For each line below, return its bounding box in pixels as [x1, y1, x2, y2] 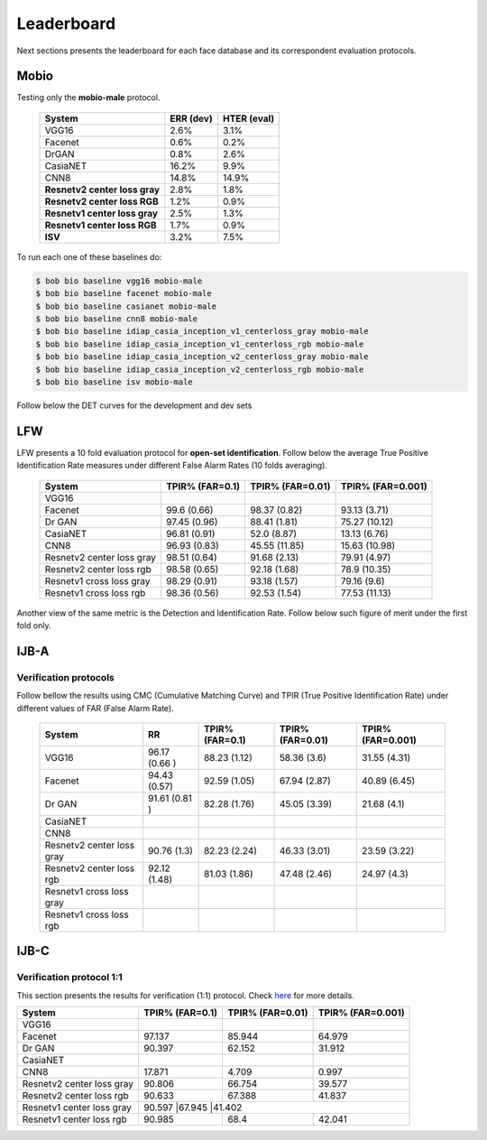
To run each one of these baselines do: [16, 251, 162, 262]
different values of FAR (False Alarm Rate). [16, 702, 175, 713]
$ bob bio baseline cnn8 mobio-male [35, 314, 198, 324]
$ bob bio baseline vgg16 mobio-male [35, 275, 203, 286]
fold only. [16, 620, 51, 631]
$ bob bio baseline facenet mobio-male [35, 289, 212, 299]
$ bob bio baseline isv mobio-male [35, 376, 193, 387]
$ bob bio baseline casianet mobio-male [35, 301, 216, 311]
